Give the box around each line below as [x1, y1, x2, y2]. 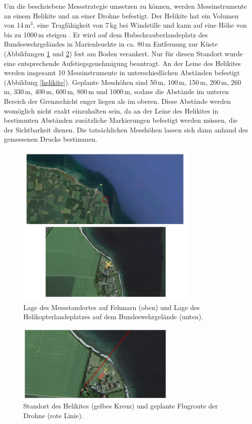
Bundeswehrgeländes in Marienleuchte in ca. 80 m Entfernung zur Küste [4, 39, 218, 49]
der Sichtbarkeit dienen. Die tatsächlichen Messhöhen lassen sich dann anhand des [4, 124, 248, 134]
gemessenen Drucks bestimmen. [4, 134, 97, 144]
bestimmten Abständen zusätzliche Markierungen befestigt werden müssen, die [4, 115, 238, 125]
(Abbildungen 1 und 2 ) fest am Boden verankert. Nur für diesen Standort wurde [4, 48, 243, 58]
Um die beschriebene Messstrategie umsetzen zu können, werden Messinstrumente [4, 1, 247, 11]
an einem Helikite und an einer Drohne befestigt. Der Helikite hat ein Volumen [4, 10, 239, 20]
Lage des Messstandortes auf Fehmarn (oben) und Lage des [23, 302, 200, 312]
